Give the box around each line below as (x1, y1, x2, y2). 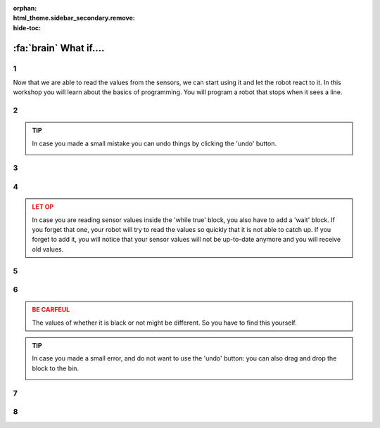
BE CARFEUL (32, 306, 70, 314)
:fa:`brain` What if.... (13, 42, 105, 54)
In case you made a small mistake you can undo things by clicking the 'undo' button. (32, 139, 277, 148)
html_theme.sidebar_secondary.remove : (13, 14, 135, 22)
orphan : (13, 4, 37, 12)
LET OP (32, 202, 54, 211)
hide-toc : (13, 23, 42, 32)
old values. (32, 245, 64, 253)
